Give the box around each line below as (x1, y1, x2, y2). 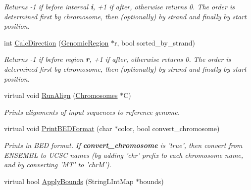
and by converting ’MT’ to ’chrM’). (4, 159, 111, 170)
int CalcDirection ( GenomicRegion (4, 37, 109, 47)
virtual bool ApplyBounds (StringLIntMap (4, 176, 134, 186)
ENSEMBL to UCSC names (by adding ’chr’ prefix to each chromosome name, (4, 149, 244, 160)
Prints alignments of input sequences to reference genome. (4, 106, 180, 117)
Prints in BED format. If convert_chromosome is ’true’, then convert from (4, 140, 243, 150)
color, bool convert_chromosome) (118, 123, 220, 134)
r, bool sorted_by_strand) (114, 37, 195, 47)
